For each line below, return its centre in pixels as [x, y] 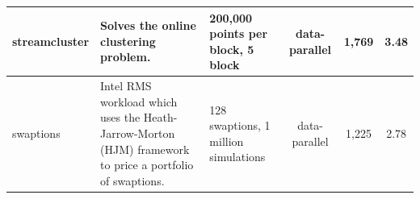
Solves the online [148, 25]
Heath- [160, 117]
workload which [139, 101]
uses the [120, 117]
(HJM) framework [145, 149]
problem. [126, 57]
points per [239, 33]
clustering [128, 41]
